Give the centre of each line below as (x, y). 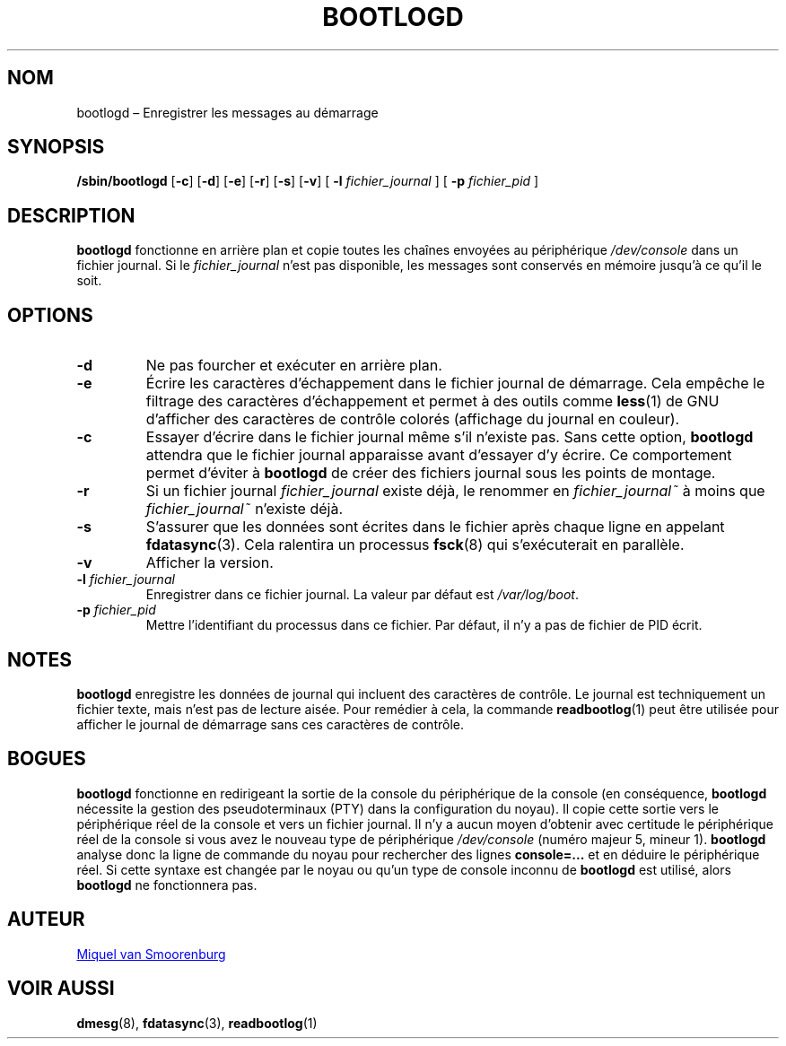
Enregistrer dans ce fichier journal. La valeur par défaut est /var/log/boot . (362, 595)
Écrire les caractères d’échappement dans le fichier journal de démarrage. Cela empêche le (455, 384)
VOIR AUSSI (61, 989)
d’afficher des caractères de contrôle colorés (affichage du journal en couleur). (413, 419)
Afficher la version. (210, 563)
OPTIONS (50, 315)
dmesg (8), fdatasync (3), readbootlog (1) (197, 1023)
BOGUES (47, 759)
